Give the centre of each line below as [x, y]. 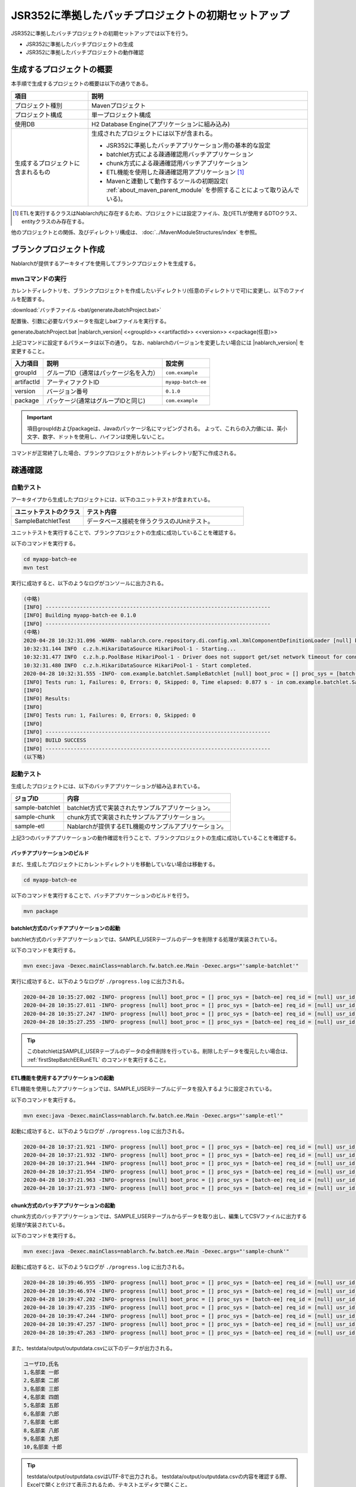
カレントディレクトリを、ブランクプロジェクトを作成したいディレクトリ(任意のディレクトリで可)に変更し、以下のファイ [158, 291]
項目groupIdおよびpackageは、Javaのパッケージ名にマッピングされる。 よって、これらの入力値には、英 [155, 428]
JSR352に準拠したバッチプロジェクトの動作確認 [85, 52]
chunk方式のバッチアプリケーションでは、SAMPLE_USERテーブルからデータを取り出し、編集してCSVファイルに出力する [159, 1216]
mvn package [41, 911]
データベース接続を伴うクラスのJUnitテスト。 [150, 521]
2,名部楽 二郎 [41, 1381]
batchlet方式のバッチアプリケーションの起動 [66, 928]
